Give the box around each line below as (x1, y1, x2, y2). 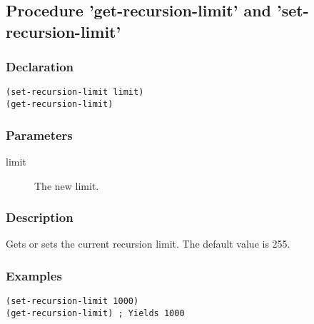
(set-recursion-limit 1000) (6, 296, 139, 307)
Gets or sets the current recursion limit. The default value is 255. (6, 236, 290, 251)
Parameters (6, 126, 73, 143)
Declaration (6, 58, 74, 76)
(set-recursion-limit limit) (6, 87, 144, 98)
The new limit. (34, 178, 99, 193)
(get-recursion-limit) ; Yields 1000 (6, 308, 185, 318)
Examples (6, 266, 62, 284)
